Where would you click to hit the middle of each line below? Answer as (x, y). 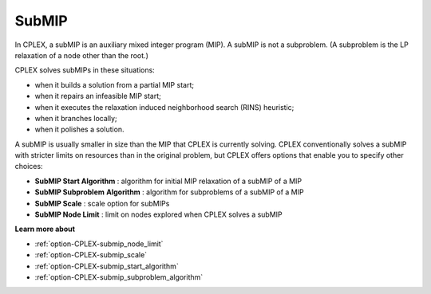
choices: (29, 167)
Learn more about (45, 229)
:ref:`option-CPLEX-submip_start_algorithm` (107, 266)
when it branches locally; (76, 118)
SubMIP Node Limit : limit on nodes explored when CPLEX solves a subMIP (158, 214)
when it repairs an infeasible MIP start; (98, 96)
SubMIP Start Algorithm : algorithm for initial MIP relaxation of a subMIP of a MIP (168, 181)
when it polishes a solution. (79, 129)
